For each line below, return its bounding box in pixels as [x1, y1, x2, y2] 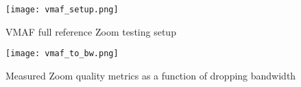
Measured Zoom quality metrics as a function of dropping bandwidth [5, 68, 296, 82]
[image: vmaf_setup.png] [5, 5, 119, 14]
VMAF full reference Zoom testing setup [5, 24, 176, 38]
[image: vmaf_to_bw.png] [5, 49, 119, 59]
